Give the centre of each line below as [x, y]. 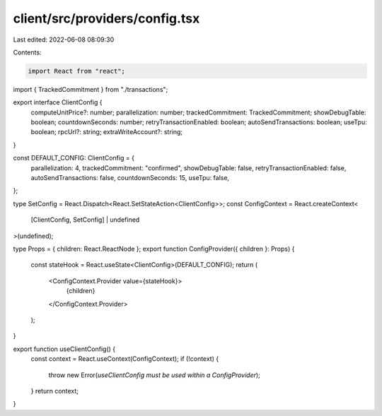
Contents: [27, 52]
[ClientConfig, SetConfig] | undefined [85, 220]
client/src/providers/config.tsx [106, 18]
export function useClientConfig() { [64, 349]
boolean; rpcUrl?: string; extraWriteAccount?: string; [107, 132]
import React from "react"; [76, 71]
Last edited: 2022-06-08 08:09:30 [64, 40]
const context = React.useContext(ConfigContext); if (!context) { [125, 359]
